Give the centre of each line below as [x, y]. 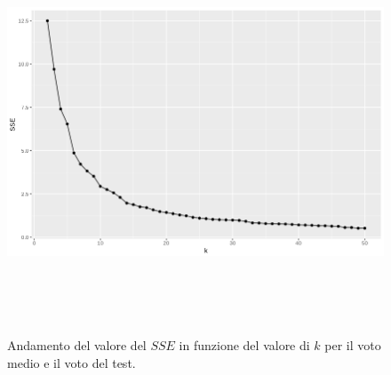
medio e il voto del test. [72, 362]
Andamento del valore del [77, 345]
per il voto [353, 345]
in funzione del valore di [244, 345]
